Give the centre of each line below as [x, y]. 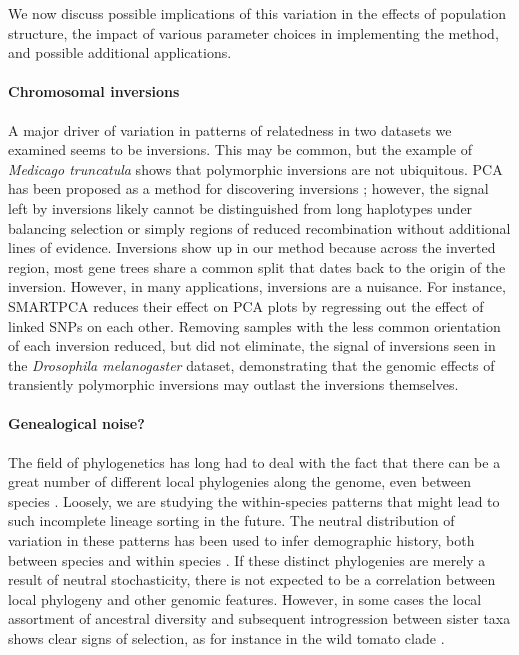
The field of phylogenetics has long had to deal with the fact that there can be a [254, 461]
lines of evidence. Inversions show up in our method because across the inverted [252, 247]
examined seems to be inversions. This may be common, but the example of [240, 149]
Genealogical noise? [76, 423]
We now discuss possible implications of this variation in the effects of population [257, 13]
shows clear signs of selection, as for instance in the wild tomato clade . [226, 638]
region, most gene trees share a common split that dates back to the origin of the [257, 266]
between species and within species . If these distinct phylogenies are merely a [247, 559]
